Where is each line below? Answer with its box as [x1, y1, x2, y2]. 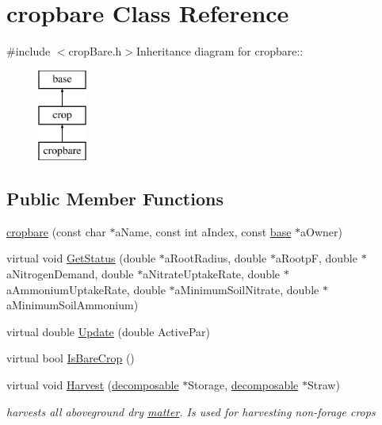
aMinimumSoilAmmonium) [6, 297, 139, 313]
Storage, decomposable [188, 377, 299, 393]
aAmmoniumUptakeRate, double [6, 281, 166, 297]
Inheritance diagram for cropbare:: [136, 43, 304, 59]
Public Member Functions [6, 186, 223, 211]
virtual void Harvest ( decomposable [6, 377, 179, 393]
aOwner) [300, 223, 342, 239]
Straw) [307, 377, 340, 393]
